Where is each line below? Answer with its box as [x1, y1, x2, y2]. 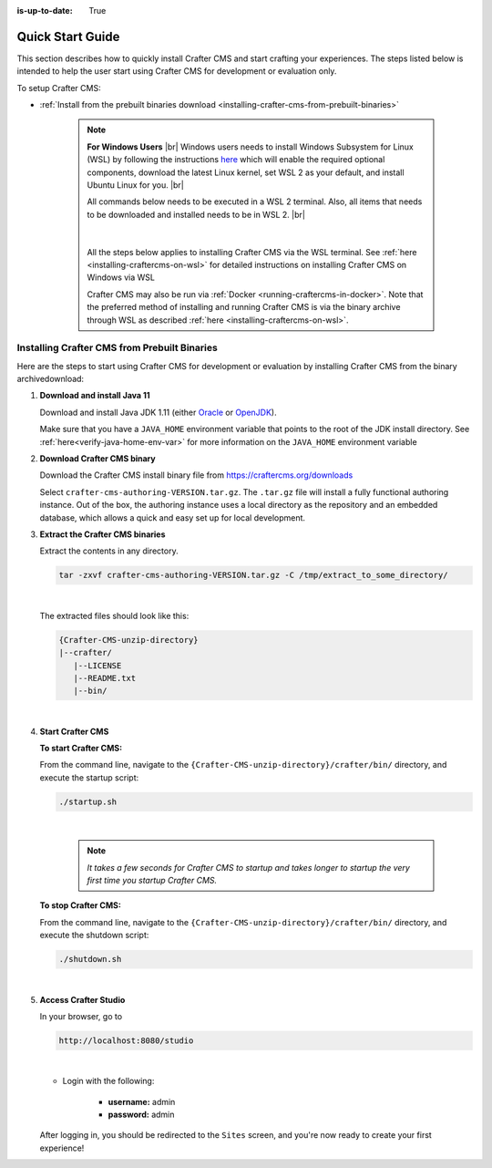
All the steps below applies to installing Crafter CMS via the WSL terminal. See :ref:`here [87, 246, 417, 257]
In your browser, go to [39, 1010, 123, 1021]
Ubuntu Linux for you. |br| [87, 180, 184, 191]
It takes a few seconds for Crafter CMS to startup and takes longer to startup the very [87, 862, 410, 873]
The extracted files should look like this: [39, 610, 190, 621]
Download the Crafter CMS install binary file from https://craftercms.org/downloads [39, 470, 354, 481]
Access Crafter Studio [39, 994, 126, 1005]
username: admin [108, 1096, 176, 1107]
